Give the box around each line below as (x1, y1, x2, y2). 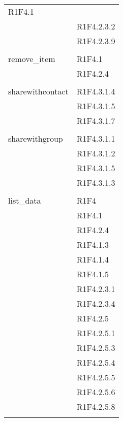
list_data (8, 194, 41, 206)
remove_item (8, 53, 55, 64)
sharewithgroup (8, 133, 63, 144)
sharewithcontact (8, 85, 69, 97)
